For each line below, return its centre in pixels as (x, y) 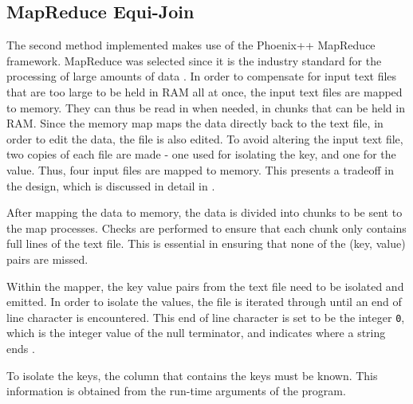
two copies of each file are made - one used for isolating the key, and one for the (201, 154)
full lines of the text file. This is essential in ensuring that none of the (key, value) (206, 243)
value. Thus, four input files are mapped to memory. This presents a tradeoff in (200, 169)
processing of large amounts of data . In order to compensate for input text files (202, 76)
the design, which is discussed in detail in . (111, 185)
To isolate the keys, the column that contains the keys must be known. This (192, 375)
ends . (21, 348)
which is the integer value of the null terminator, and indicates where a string (196, 333)
